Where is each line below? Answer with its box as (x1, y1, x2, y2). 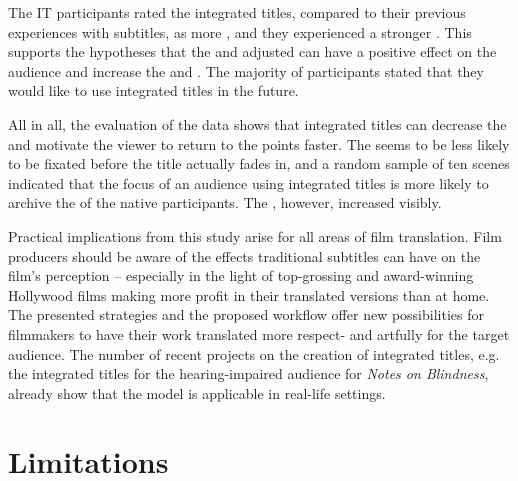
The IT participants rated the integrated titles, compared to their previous (8, 2, 466, 22)
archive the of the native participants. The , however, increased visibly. (8, 192, 442, 213)
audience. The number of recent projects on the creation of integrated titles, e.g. (8, 343, 500, 364)
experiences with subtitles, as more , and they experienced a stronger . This (8, 21, 472, 42)
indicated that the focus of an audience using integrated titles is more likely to (8, 172, 489, 193)
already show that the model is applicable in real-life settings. (8, 382, 386, 403)
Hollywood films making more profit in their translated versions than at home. (8, 284, 490, 305)
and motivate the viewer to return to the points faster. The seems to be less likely (8, 133, 510, 154)
